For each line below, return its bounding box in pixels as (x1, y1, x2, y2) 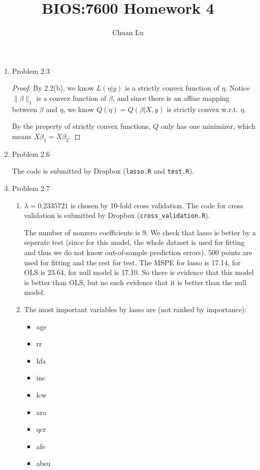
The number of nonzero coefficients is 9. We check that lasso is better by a (24, 227, 256, 237)
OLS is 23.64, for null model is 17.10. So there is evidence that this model (24, 267, 254, 278)
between (12, 103, 38, 114)
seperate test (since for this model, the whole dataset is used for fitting (24, 237, 245, 247)
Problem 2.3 (12, 65, 50, 76)
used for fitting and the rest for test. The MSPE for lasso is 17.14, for (24, 257, 241, 267)
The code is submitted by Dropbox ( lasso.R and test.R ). (12, 165, 194, 176)
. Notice (225, 82, 250, 93)
